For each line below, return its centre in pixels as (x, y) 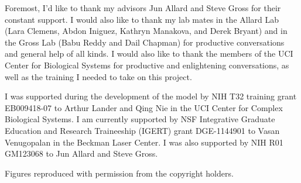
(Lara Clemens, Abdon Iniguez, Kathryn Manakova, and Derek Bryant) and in (146, 31)
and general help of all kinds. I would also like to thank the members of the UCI (149, 53)
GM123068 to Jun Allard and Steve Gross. (81, 153)
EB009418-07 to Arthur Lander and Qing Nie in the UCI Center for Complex (144, 107)
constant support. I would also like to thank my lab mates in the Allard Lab (142, 19)
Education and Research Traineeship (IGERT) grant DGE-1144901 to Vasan (142, 130)
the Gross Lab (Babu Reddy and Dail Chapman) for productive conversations (145, 42)
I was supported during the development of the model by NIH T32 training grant (151, 96)
